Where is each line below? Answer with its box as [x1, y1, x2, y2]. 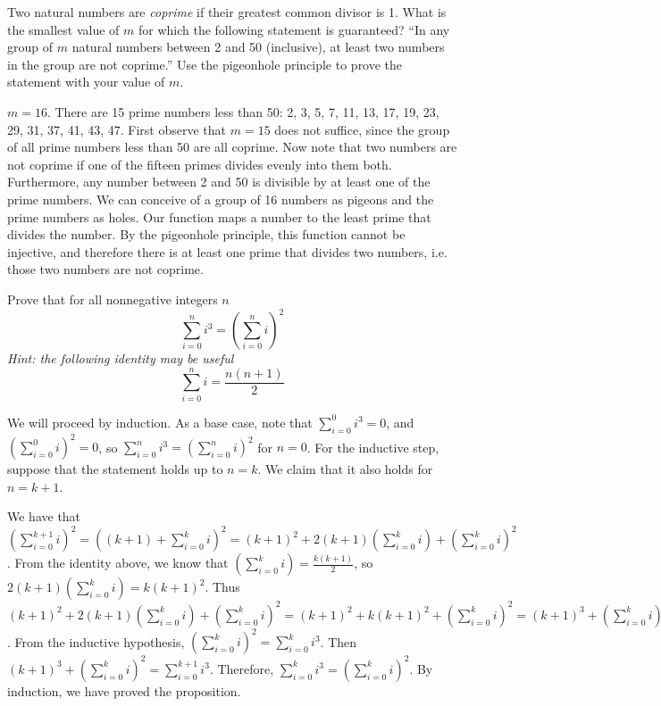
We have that [7, 507, 81, 526]
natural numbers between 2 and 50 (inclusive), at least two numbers [71, 37, 445, 56]
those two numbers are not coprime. [7, 260, 204, 278]
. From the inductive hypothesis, [7, 632, 185, 651]
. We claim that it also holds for [257, 460, 433, 478]
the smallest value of [7, 20, 120, 38]
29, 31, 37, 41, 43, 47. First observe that [7, 120, 227, 138]
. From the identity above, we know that [7, 553, 229, 572]
